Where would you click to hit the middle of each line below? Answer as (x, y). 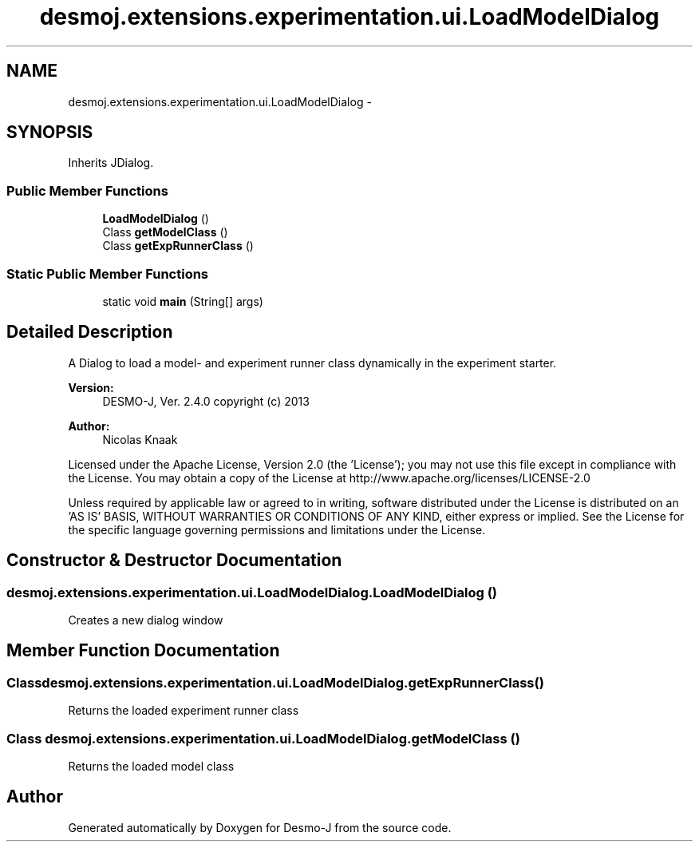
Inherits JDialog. (111, 163)
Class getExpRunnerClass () (178, 246)
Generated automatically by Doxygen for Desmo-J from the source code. (260, 827)
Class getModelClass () (165, 232)
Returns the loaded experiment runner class (184, 711)
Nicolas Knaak (140, 439)
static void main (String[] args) (183, 301)
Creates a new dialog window (146, 620)
